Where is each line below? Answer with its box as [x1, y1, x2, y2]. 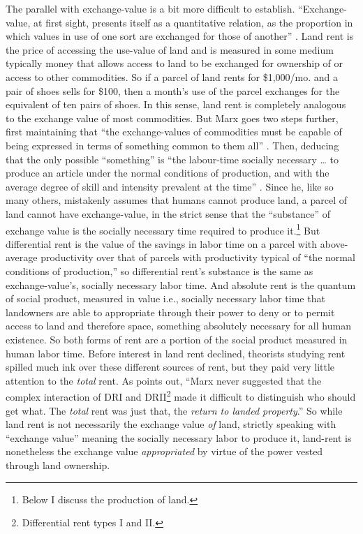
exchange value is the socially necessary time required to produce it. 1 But [6, 221, 320, 237]
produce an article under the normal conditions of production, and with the [6, 165, 329, 180]
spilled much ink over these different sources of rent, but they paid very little [6, 359, 335, 374]
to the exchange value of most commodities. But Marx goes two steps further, [6, 110, 339, 125]
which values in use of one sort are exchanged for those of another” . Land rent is [6, 29, 354, 43]
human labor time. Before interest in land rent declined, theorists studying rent [6, 346, 346, 360]
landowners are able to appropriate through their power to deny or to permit [6, 304, 335, 319]
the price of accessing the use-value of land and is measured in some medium [6, 42, 334, 57]
